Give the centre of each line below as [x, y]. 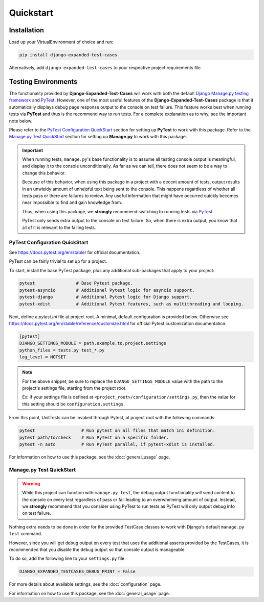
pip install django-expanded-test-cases [68, 55]
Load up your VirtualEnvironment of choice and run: [61, 42]
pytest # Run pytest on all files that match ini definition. [117, 431]
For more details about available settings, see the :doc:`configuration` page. [85, 584]
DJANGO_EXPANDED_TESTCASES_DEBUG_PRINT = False [77, 572]
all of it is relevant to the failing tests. [59, 227]
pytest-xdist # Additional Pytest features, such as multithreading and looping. [132, 304]
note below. [21, 121]
